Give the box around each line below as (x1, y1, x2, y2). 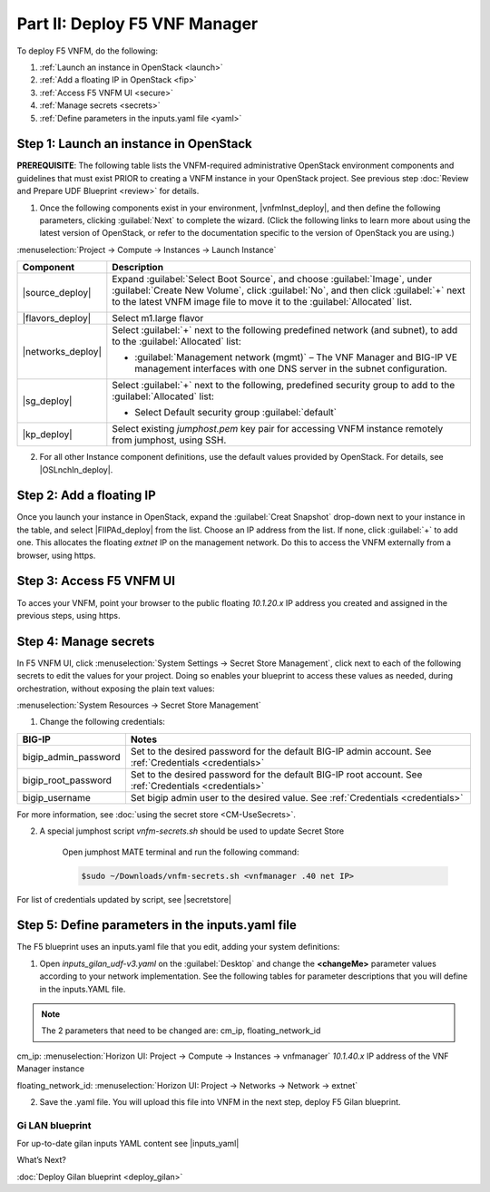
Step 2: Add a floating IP (16, 488, 156, 503)
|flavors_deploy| (22, 312, 92, 325)
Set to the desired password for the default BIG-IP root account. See (130, 767, 423, 780)
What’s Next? (16, 1155, 67, 1166)
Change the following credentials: (39, 717, 165, 728)
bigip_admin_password (22, 750, 121, 763)
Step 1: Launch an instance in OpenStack (16, 136, 253, 151)
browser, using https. (16, 550, 96, 561)
